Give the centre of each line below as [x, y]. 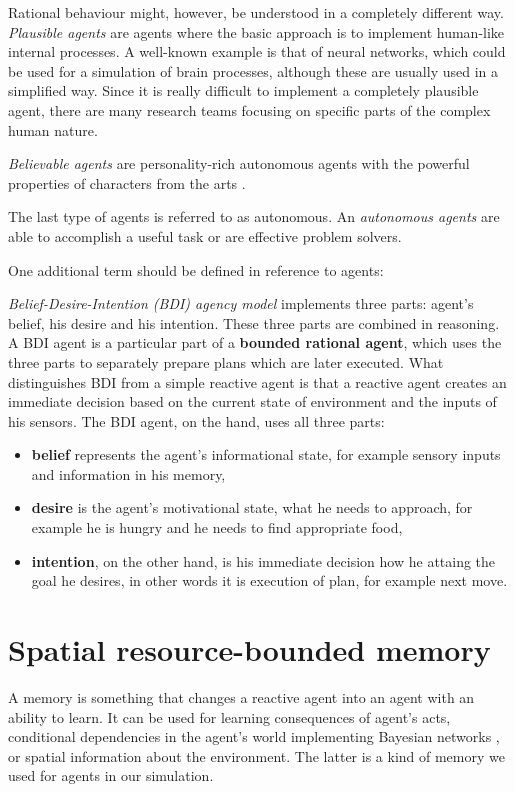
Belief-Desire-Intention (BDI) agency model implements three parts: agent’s [241, 303]
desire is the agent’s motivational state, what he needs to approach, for [252, 507]
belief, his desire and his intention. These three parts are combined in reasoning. [254, 322]
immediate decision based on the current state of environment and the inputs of [252, 401]
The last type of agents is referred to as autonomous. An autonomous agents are [254, 216]
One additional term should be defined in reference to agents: [196, 269]
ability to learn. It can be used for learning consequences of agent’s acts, [229, 716]
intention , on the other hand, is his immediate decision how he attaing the [263, 560]
